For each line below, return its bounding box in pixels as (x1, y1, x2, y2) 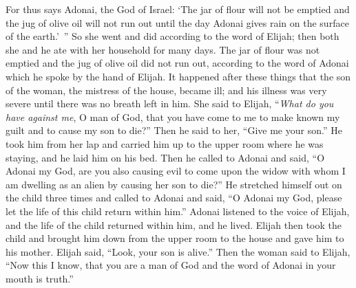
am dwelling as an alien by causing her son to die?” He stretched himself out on (6, 177, 342, 191)
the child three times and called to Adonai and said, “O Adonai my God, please (6, 190, 342, 205)
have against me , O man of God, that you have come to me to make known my (6, 109, 340, 124)
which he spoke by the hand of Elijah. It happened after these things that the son (6, 69, 351, 83)
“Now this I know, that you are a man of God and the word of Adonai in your (6, 258, 336, 272)
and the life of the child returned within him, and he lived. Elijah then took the (6, 217, 342, 232)
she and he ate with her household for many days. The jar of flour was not (6, 42, 320, 56)
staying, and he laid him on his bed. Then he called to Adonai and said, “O (6, 150, 325, 164)
